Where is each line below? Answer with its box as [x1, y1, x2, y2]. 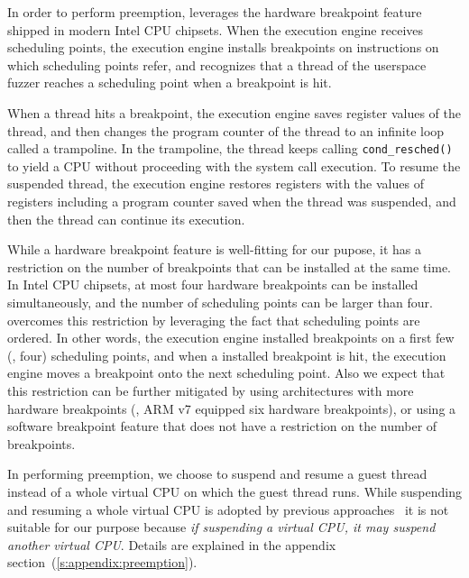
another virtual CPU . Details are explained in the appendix [7, 535, 336, 554]
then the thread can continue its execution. [7, 209, 245, 228]
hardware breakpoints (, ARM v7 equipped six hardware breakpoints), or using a [7, 399, 456, 417]
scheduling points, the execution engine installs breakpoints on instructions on [7, 38, 439, 57]
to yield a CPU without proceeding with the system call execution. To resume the [7, 156, 461, 175]
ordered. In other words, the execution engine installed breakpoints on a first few [7, 328, 455, 347]
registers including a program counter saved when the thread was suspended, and [7, 192, 456, 210]
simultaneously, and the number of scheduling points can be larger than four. [7, 292, 433, 311]
